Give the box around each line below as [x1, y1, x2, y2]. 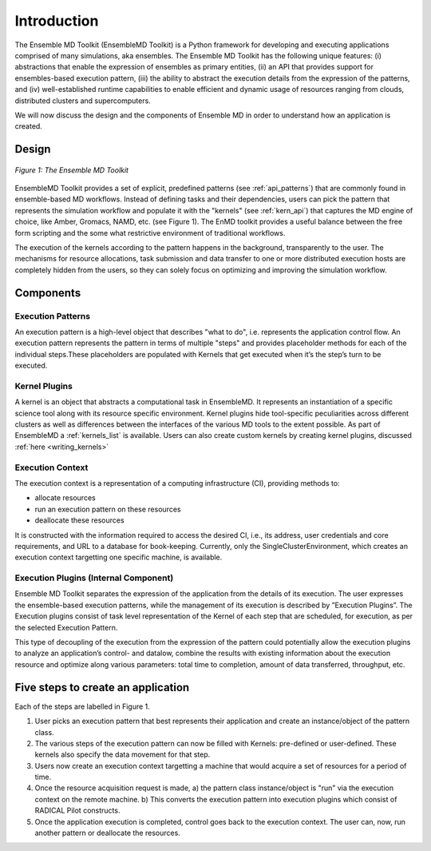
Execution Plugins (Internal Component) [14, 572, 174, 583]
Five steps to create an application [14, 680, 190, 694]
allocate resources [34, 493, 96, 503]
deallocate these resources [34, 515, 125, 525]
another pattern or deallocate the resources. [34, 828, 181, 838]
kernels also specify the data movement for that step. [34, 750, 211, 759]
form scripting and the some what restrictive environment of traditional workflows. [14, 228, 286, 237]
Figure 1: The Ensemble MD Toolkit [14, 165, 129, 175]
